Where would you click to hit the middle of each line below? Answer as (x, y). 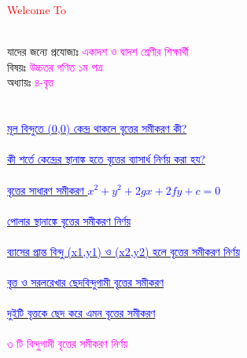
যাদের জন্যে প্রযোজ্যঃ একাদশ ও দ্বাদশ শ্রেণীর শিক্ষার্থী (98, 51)
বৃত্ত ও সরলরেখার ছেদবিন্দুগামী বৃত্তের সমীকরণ (86, 282)
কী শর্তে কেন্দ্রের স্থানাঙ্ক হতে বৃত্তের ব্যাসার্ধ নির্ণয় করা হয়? (106, 159)
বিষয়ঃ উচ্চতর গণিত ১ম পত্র (55, 66)
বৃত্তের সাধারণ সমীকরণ (46, 190)
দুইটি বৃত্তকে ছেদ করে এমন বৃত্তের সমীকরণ (81, 313)
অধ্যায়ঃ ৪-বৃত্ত (31, 82)
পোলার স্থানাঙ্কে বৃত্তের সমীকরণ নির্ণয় (69, 220)
